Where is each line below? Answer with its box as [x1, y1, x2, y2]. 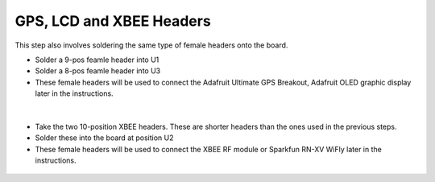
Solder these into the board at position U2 [35, 133, 174, 143]
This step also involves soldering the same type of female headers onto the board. [14, 40, 288, 50]
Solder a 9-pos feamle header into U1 [35, 55, 159, 64]
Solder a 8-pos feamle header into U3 [35, 66, 161, 76]
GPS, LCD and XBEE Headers [14, 12, 211, 30]
